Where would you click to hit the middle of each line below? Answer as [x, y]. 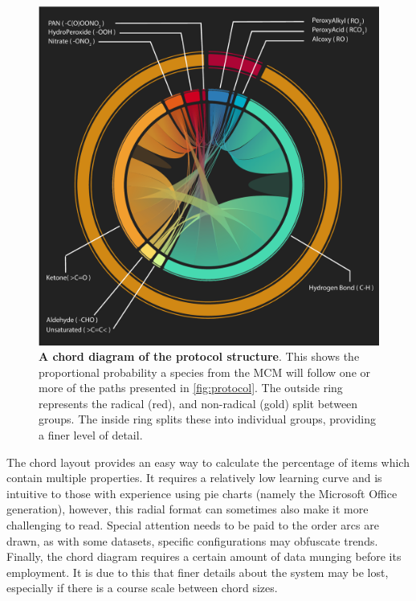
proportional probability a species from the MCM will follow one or [204, 372]
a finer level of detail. [91, 435]
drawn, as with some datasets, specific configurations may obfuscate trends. [192, 540]
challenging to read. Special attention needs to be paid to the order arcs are [193, 525]
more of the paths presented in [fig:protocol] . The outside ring [191, 388]
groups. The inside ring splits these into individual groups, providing [207, 419]
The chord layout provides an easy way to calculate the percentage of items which [208, 462]
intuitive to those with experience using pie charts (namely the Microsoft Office [202, 493]
